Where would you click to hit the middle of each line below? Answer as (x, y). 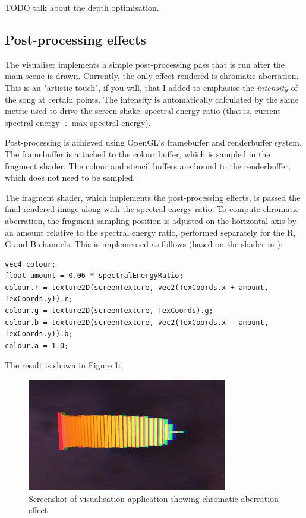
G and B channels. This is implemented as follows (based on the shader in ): (144, 244)
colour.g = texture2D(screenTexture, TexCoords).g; (109, 311)
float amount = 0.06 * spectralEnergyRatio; (94, 276)
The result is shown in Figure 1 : (63, 365)
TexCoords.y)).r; (39, 299)
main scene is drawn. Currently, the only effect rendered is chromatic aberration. (152, 76)
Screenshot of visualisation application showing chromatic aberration (154, 498)
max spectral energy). (111, 122)
